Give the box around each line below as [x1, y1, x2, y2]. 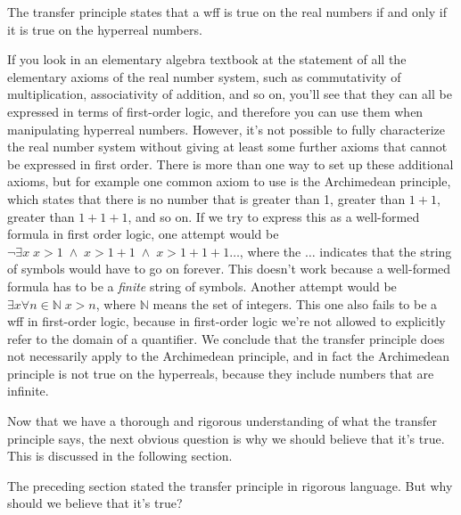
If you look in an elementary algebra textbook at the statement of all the [7, 50, 407, 69]
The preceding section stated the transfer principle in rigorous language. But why [7, 476, 453, 495]
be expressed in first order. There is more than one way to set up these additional [7, 154, 454, 173]
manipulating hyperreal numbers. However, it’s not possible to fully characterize [7, 119, 445, 138]
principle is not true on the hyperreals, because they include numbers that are [7, 364, 434, 382]
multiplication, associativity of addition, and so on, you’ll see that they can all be [7, 85, 452, 103]
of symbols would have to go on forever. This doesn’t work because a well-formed [7, 259, 451, 278]
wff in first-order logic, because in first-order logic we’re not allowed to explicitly [7, 312, 446, 331]
